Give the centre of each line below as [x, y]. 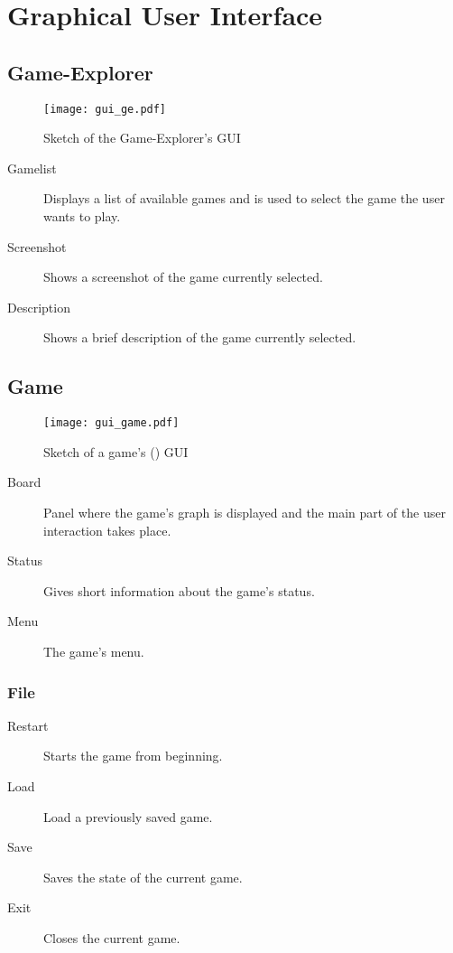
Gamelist [32, 168]
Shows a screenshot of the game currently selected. [183, 277]
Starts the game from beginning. [133, 756]
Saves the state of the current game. [143, 877]
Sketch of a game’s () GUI [116, 451]
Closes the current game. [112, 937]
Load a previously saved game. [128, 816]
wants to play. [82, 216]
